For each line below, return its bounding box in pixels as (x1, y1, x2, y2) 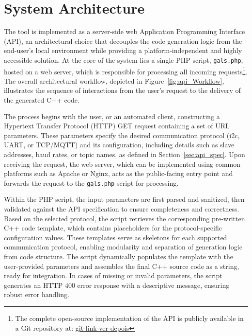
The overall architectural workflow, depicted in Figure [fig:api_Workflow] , (4, 75, 224, 86)
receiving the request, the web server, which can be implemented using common (4, 159, 240, 169)
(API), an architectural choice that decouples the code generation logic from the (4, 35, 242, 46)
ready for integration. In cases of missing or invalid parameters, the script (4, 270, 222, 281)
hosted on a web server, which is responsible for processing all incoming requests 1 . (4, 65, 248, 76)
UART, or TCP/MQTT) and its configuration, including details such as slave (4, 140, 235, 150)
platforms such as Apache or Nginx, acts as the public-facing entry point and (4, 168, 233, 178)
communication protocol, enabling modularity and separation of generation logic (4, 242, 242, 252)
